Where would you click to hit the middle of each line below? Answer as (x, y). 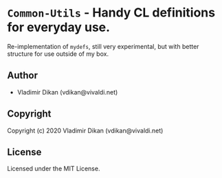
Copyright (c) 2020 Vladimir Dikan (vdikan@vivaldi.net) (85, 130)
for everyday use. (59, 27)
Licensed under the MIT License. (54, 169)
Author (22, 76)
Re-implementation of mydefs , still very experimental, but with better (103, 46)
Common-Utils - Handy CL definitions (111, 13)
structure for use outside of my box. (58, 54)
